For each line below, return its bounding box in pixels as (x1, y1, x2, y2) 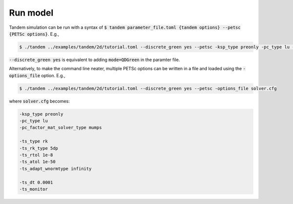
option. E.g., (41, 72, 65, 78)
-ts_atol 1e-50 (19, 159, 56, 164)
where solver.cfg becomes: (9, 98, 70, 104)
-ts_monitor (19, 186, 48, 192)
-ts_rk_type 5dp (19, 145, 59, 151)
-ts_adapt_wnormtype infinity (19, 166, 92, 171)
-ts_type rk (19, 139, 48, 144)
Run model (9, 7, 54, 18)
